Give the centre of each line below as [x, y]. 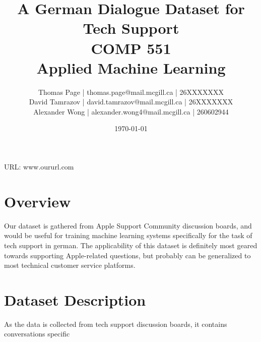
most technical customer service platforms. [70, 265]
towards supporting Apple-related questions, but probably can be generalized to [127, 255]
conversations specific [37, 334]
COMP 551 [131, 48]
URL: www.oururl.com [39, 167]
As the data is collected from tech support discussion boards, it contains [116, 324]
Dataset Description [75, 299]
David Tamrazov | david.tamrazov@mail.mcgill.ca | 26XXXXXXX [131, 102]
